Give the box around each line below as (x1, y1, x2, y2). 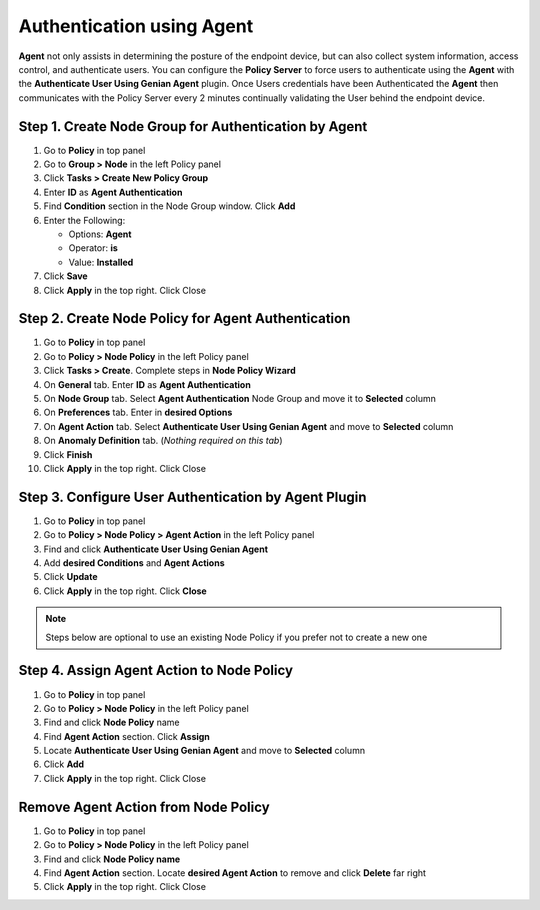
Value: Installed (68, 256, 134, 268)
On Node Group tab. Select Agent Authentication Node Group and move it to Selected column (43, 393, 437, 404)
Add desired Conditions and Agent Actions (43, 557, 225, 569)
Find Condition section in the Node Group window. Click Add (43, 200, 296, 212)
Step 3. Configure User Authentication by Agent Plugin (18, 488, 367, 505)
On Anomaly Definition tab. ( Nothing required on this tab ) (43, 435, 283, 447)
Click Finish (43, 448, 93, 460)
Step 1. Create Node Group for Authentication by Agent (18, 118, 368, 135)
